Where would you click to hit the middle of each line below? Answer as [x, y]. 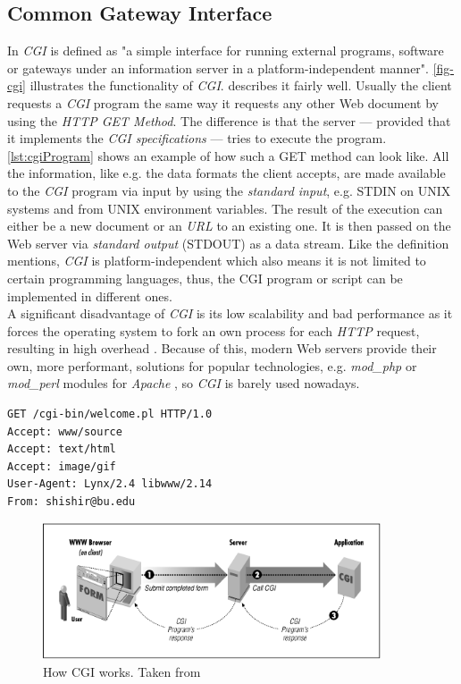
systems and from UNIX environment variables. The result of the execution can [225, 208]
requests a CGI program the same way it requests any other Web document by [223, 102]
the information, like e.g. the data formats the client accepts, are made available [226, 173]
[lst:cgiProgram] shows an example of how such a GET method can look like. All [228, 155]
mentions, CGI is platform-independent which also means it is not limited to [217, 261]
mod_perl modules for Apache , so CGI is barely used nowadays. [184, 383]
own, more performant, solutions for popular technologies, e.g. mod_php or [212, 365]
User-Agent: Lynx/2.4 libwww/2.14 [110, 484]
